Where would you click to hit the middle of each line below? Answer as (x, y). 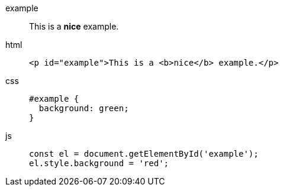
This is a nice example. (74, 26)
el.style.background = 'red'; (99, 163)
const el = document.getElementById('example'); (144, 154)
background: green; (84, 108)
